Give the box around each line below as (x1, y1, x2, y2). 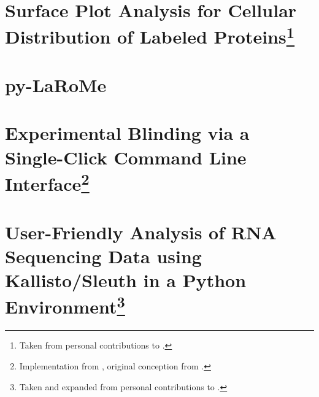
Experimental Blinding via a (5, 120, 250, 145)
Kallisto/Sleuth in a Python (5, 267, 247, 292)
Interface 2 (5, 168, 90, 196)
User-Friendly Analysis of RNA (5, 219, 277, 244)
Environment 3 (5, 291, 125, 319)
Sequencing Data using (5, 243, 202, 268)
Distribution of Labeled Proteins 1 (5, 21, 295, 49)
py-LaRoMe (5, 72, 107, 98)
